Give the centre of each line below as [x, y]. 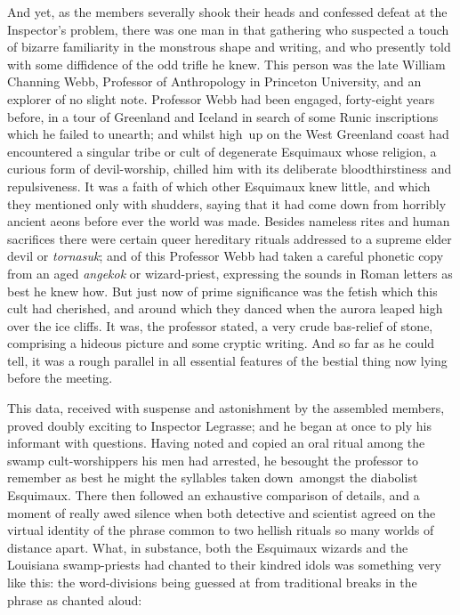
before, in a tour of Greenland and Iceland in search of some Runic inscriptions [223, 116]
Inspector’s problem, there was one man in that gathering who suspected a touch [228, 29]
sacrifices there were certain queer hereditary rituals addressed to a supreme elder [230, 238]
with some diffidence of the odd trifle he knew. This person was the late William [226, 64]
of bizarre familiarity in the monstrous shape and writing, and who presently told [229, 47]
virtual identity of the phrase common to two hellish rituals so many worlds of [221, 530]
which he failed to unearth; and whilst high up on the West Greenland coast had [228, 134]
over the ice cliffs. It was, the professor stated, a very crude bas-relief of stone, [220, 325]
